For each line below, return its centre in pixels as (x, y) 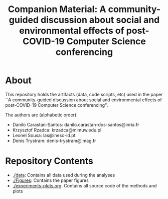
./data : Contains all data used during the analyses (64, 175)
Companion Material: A (57, 9)
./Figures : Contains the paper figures (50, 180)
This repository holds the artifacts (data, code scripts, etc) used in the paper (84, 94)
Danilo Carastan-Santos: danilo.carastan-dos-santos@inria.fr (76, 124)
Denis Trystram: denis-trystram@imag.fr (54, 141)
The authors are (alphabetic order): (41, 115)
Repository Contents (49, 161)
